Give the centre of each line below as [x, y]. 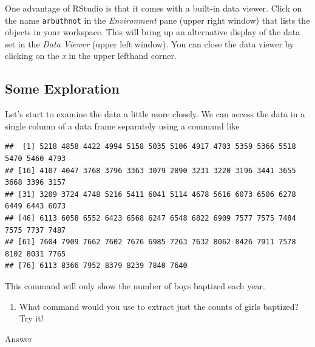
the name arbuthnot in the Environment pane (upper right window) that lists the [157, 20]
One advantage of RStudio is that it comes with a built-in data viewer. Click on [154, 8]
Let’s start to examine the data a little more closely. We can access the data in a [155, 114]
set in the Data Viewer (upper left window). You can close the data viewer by [150, 43]
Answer [19, 338]
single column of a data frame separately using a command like [122, 125]
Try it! [31, 318]
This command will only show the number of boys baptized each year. [135, 285]
